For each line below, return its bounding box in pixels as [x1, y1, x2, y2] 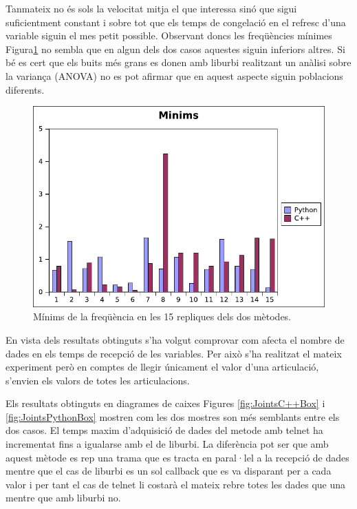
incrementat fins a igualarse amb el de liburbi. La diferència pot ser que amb [6, 437, 329, 451]
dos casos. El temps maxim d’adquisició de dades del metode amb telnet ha [6, 423, 323, 437]
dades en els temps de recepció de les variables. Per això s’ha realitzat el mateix [6, 346, 342, 360]
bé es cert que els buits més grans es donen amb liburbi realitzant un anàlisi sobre [6, 55, 351, 70]
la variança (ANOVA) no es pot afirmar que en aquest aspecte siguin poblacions [6, 68, 343, 83]
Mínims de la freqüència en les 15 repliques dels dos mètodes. [33, 309, 292, 324]
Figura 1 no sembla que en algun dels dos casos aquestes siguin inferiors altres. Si [6, 41, 345, 56]
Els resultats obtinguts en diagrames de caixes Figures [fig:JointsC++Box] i [6, 396, 325, 411]
